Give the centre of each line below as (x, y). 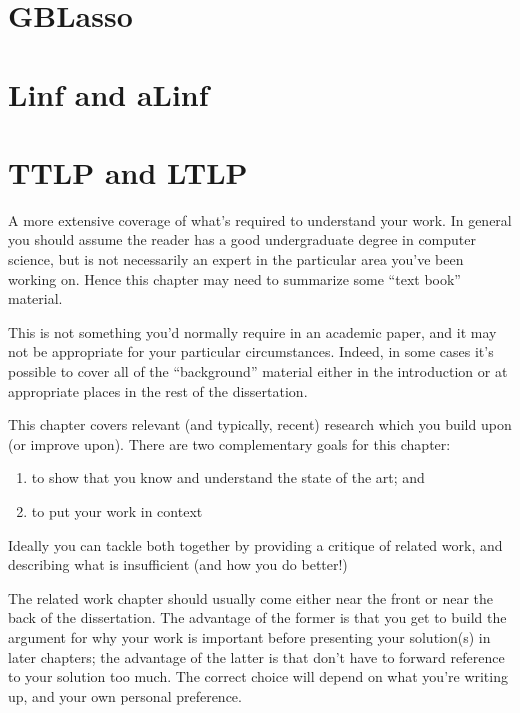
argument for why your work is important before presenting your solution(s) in (249, 636)
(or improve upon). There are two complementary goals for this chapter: (229, 443)
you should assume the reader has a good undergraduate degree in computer (242, 239)
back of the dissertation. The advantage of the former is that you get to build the (257, 617)
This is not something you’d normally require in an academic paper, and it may (252, 331)
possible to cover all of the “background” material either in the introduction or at (258, 371)
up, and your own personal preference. (125, 695)
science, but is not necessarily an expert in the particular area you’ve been (236, 259)
